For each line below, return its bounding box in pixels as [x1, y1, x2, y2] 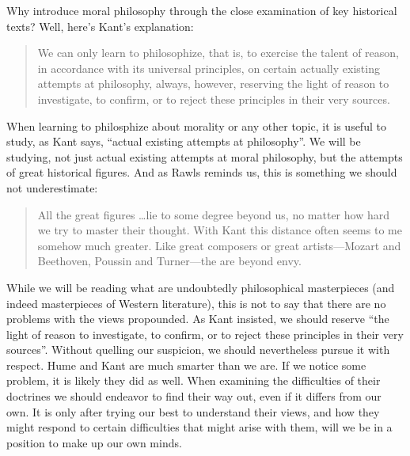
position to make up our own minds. [6, 434, 182, 450]
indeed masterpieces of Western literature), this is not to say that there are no [6, 294, 386, 311]
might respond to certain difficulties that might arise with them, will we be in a [6, 419, 393, 435]
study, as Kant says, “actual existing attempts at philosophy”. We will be [6, 133, 361, 150]
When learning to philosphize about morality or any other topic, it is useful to [6, 117, 386, 134]
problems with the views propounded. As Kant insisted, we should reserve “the [6, 310, 389, 327]
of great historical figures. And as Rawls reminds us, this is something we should [6, 164, 397, 180]
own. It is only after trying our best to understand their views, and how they [6, 403, 380, 420]
